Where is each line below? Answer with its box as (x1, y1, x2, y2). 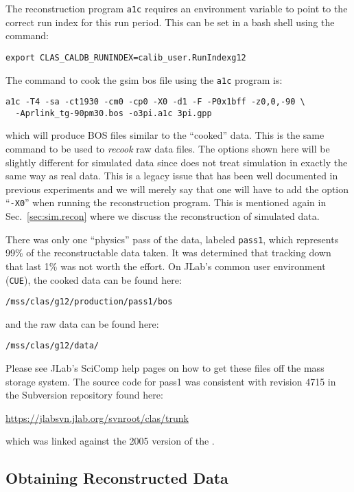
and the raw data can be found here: (5, 316, 159, 331)
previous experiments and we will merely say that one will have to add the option (5, 181, 349, 196)
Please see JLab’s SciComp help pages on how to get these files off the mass (5, 361, 324, 375)
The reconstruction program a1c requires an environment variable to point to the (5, 1, 348, 15)
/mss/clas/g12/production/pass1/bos (5, 297, 173, 307)
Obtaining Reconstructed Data (5, 467, 228, 489)
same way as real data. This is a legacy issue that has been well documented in (5, 168, 338, 183)
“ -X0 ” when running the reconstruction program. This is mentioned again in (5, 195, 327, 210)
